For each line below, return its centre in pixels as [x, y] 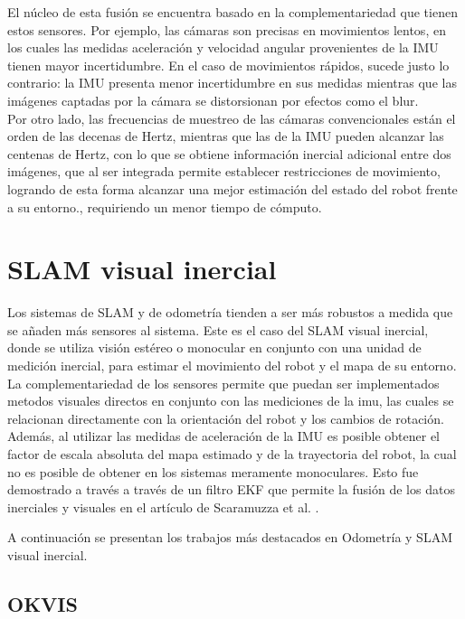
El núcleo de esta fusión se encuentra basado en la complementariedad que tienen [232, 12]
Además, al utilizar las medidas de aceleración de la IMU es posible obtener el [224, 436]
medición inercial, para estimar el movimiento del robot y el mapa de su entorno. [232, 366]
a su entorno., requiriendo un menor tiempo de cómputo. [165, 206]
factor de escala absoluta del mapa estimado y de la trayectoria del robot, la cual [232, 454]
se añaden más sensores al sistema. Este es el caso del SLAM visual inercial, [218, 329]
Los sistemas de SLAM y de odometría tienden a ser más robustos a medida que [230, 312]
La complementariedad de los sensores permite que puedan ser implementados [223, 383]
